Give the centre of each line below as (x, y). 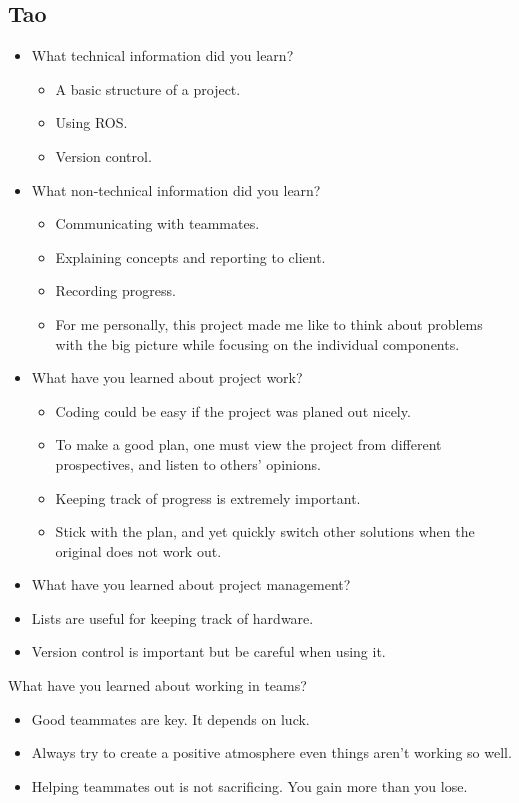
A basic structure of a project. (148, 88)
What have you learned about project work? (167, 377)
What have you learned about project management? (191, 584)
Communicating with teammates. (157, 223)
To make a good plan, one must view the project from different (248, 444)
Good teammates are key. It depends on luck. (170, 718)
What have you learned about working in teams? (157, 685)
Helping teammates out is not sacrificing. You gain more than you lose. (249, 785)
